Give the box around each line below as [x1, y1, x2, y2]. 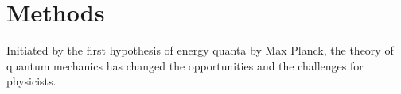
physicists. [6, 73, 56, 89]
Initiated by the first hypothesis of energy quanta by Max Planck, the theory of [6, 42, 394, 58]
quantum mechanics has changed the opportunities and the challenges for [6, 57, 364, 73]
